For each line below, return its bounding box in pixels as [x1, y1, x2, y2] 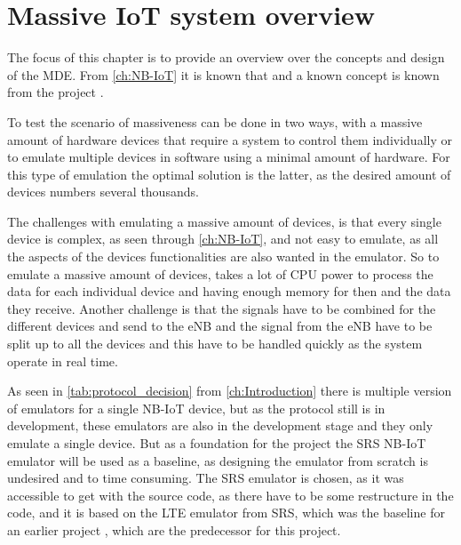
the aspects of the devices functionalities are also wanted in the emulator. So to [7, 247, 440, 266]
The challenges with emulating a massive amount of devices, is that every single [7, 212, 441, 230]
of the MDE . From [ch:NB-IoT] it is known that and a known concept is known [7, 65, 440, 84]
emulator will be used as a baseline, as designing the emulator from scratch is [7, 451, 428, 469]
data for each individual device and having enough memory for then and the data [7, 282, 451, 301]
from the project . [7, 83, 104, 101]
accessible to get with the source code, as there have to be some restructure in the [7, 485, 454, 504]
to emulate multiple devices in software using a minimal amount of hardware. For [7, 148, 450, 166]
